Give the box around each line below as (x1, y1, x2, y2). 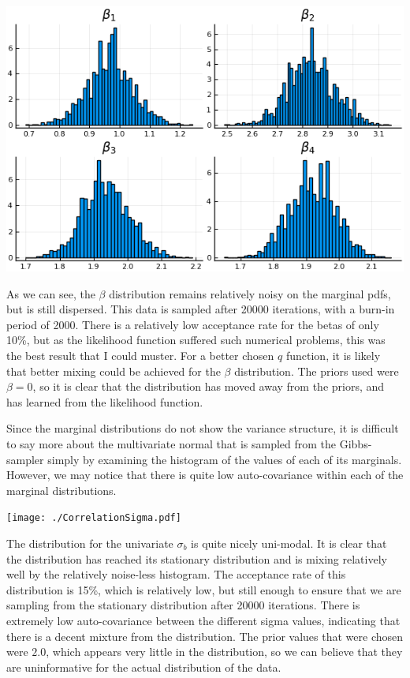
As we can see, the (6, 285, 95, 302)
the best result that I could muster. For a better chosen (6, 346, 274, 363)
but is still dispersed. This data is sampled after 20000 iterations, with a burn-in (6, 301, 395, 317)
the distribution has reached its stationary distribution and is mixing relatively (6, 550, 387, 567)
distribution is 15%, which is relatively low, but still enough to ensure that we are (6, 581, 401, 597)
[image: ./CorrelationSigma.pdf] (6, 512, 181, 524)
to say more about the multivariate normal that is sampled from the (6, 435, 337, 451)
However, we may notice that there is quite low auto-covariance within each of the (6, 466, 404, 483)
